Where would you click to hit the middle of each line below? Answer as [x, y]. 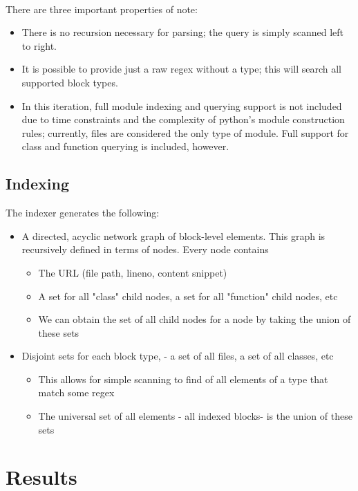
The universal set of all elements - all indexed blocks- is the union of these [195, 416]
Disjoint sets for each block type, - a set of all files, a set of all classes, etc [178, 356]
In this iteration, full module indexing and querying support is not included [182, 105]
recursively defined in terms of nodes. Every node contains [145, 249]
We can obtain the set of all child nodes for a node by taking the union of [195, 319]
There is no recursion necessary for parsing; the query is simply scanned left [183, 32]
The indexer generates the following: [83, 213]
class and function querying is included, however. [125, 146]
